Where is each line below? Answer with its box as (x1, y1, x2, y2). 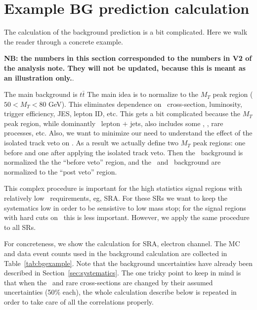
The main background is (4, 89, 78, 99)
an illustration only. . (4, 72, 74, 83)
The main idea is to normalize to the (87, 89, 198, 99)
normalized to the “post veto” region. (4, 166, 117, 177)
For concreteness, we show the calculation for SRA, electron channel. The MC (4, 238, 240, 249)
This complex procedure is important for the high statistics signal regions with (4, 183, 242, 193)
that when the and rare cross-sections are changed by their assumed (4, 277, 213, 287)
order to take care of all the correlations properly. (4, 296, 154, 307)
